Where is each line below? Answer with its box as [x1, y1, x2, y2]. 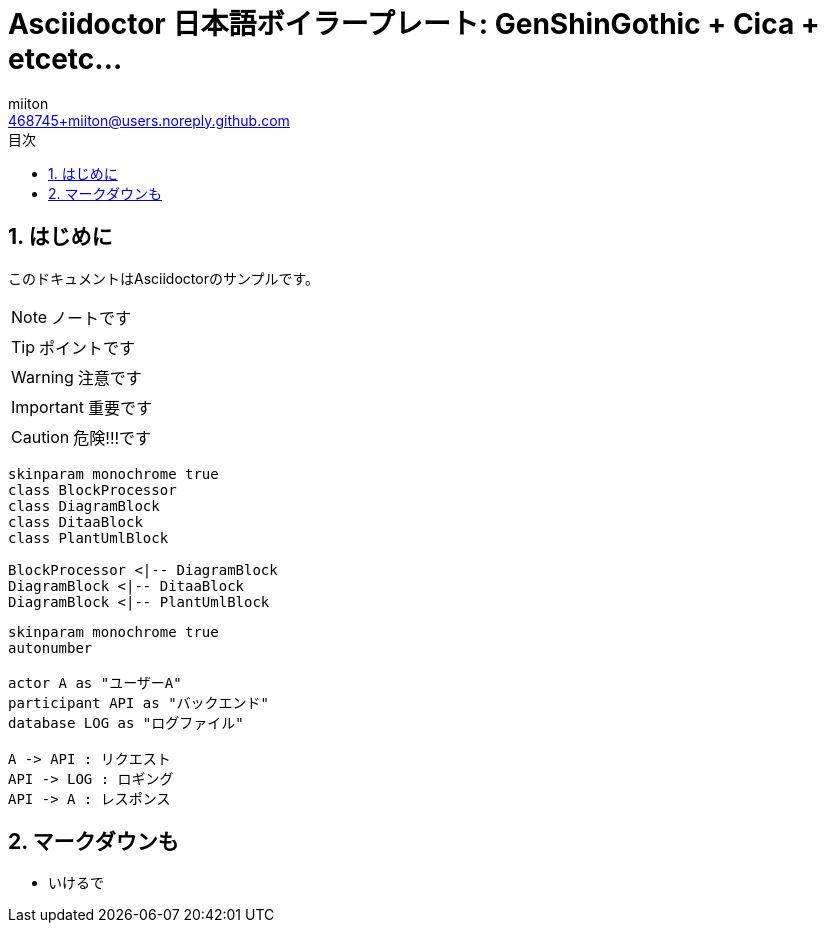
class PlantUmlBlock [8, 529, 169, 546]
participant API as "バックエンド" [8, 694, 270, 711]
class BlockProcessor [8, 481, 177, 498]
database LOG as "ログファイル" [8, 714, 244, 731]
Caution [11, 426, 70, 447]
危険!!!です [73, 427, 152, 448]
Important [11, 396, 84, 417]
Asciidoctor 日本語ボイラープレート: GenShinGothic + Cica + [8, 7, 820, 41]
